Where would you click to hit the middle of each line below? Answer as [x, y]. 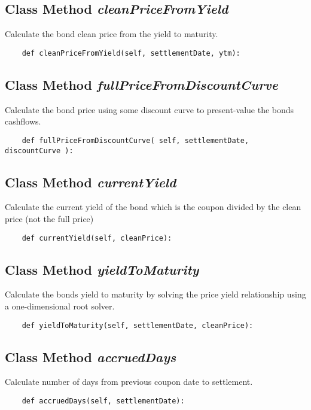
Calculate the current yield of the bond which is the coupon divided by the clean [153, 207]
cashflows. [23, 121]
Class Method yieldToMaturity [102, 269]
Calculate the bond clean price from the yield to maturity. [112, 34]
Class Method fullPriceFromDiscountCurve [141, 84]
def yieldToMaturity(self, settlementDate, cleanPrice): [138, 325]
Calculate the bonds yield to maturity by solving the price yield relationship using [155, 294]
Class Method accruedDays [91, 356]
